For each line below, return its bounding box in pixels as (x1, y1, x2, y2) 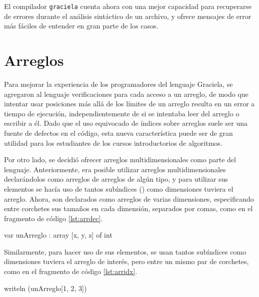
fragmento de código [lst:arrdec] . (4, 213, 103, 223)
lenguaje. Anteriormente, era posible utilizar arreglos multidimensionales (4, 164, 226, 174)
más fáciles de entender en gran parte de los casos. (4, 20, 158, 31)
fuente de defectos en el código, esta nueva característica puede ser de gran (4, 127, 233, 138)
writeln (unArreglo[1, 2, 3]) (4, 283, 87, 293)
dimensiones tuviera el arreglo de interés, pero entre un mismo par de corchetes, (4, 256, 249, 267)
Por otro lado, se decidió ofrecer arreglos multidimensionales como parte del (4, 154, 236, 165)
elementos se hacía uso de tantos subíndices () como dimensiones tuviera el (4, 183, 233, 194)
